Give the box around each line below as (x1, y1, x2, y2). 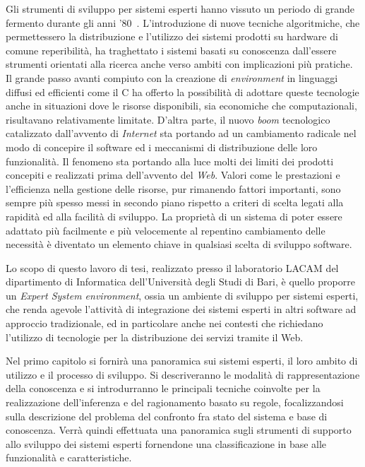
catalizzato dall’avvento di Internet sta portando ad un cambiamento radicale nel (6, 126, 357, 141)
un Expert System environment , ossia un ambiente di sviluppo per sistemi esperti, (6, 288, 359, 302)
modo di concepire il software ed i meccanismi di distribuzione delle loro (6, 139, 318, 154)
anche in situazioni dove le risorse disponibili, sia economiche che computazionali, (6, 98, 357, 113)
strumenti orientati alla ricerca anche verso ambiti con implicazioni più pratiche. (6, 57, 353, 71)
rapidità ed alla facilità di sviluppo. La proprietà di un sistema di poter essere (6, 208, 342, 223)
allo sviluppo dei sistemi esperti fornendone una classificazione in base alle (6, 436, 327, 451)
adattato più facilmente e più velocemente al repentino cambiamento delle (6, 223, 325, 237)
